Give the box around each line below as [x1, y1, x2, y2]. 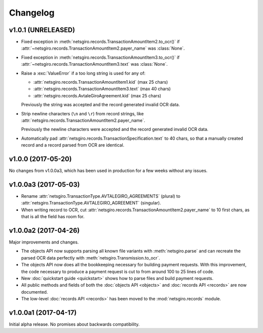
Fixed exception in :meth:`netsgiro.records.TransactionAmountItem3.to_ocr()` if [21, 54, 180, 60]
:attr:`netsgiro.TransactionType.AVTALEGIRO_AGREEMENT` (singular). [21, 200, 161, 206]
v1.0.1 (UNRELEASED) [9, 26, 75, 34]
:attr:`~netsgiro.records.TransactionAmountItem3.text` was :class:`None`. [21, 61, 168, 67]
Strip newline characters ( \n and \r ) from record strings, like [21, 111, 144, 116]
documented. [21, 289, 48, 295]
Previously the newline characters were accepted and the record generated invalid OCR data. [21, 127, 209, 132]
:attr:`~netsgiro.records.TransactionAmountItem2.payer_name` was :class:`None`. [21, 45, 185, 51]
